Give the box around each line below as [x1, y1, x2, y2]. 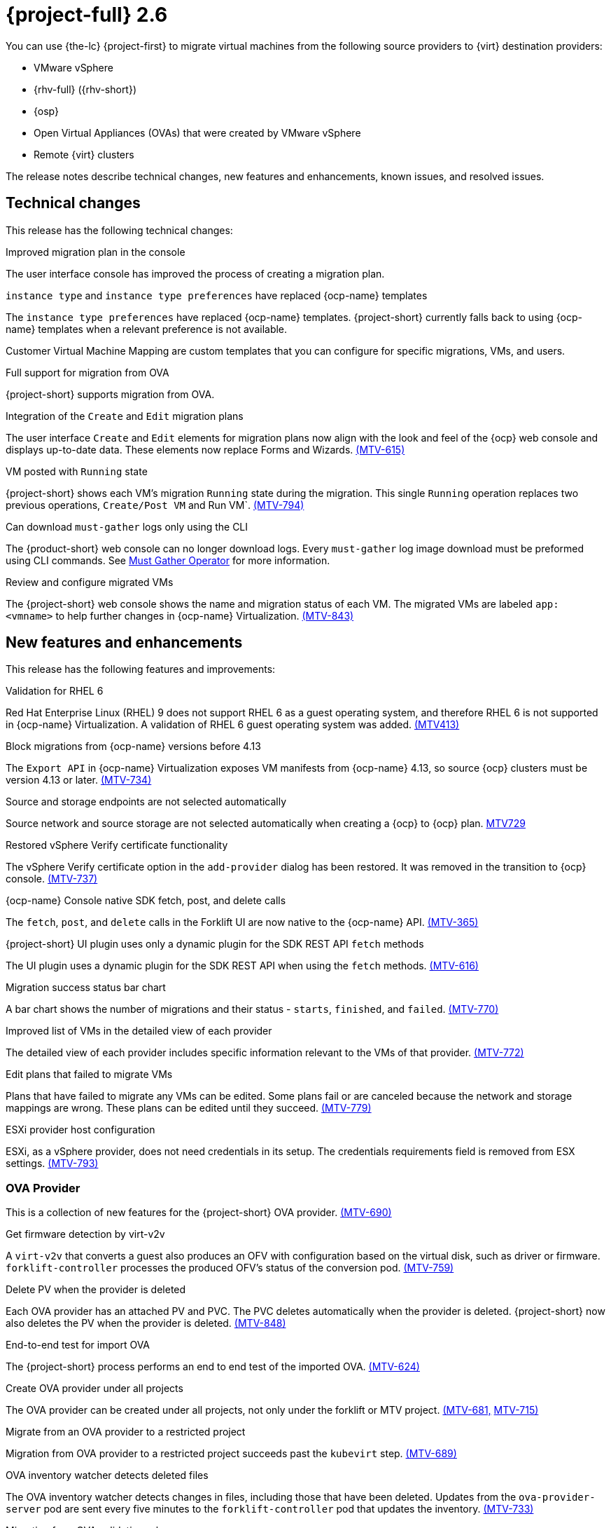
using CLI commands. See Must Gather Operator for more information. [6, 554, 330, 566]
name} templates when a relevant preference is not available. [6, 322, 288, 335]
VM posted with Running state [6, 465, 148, 477]
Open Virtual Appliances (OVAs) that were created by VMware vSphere [34, 126, 361, 139]
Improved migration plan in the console [6, 245, 185, 258]
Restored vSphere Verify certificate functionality [6, 839, 228, 852]
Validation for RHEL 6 [6, 685, 104, 697]
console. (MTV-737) [6, 873, 98, 885]
